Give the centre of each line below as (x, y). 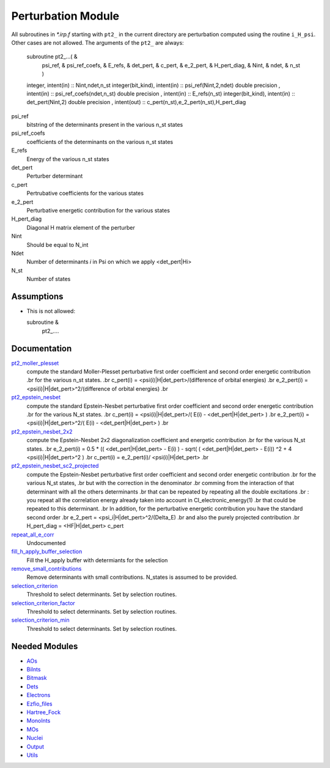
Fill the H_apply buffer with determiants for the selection (97, 560)
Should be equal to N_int (57, 244)
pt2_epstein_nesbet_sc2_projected (55, 466)
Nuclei (35, 738)
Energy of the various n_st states (68, 159)
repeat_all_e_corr (33, 534)
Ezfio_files (40, 704)
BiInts (34, 669)
